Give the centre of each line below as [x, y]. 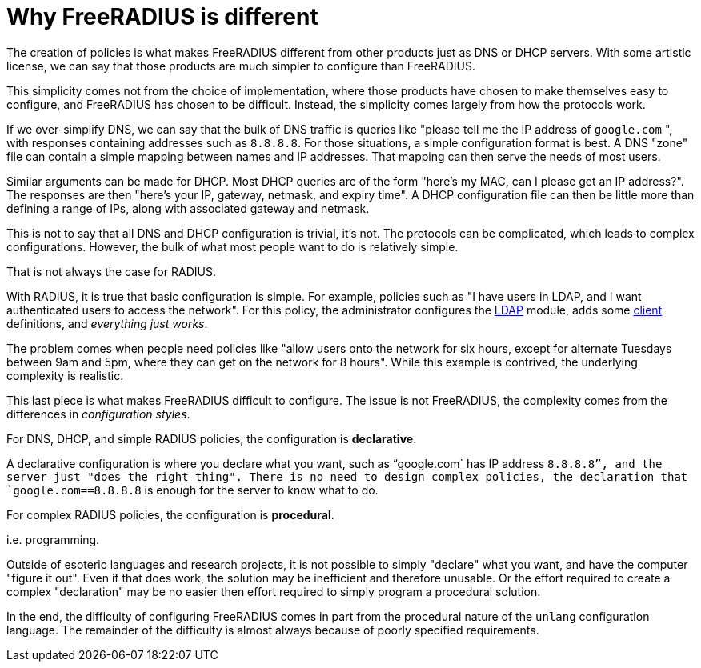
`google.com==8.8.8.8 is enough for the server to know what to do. [192, 490]
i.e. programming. [53, 539]
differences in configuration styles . [98, 414]
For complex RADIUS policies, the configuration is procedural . [170, 514]
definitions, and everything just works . [107, 323]
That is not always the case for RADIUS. [111, 271]
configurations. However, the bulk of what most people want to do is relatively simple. [232, 246]
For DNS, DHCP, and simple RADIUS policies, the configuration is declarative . [212, 438]
